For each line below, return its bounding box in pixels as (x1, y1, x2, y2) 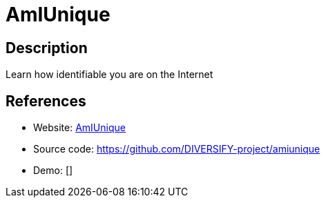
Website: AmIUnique (33, 122, 126, 134)
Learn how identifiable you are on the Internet (6, 68, 213, 81)
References (6, 92, 86, 110)
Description (6, 39, 88, 57)
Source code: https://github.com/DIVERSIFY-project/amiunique (33, 143, 320, 155)
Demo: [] (33, 164, 73, 177)
